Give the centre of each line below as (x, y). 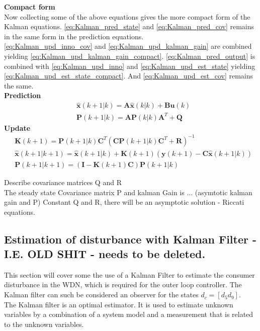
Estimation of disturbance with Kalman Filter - (131, 239)
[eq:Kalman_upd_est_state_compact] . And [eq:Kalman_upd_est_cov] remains (129, 76)
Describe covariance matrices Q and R (63, 182)
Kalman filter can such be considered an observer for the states (101, 295)
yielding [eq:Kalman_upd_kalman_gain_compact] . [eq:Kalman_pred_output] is (130, 56)
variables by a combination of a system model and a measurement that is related (129, 314)
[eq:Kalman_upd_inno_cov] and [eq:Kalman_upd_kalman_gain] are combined (128, 46)
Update (17, 128)
